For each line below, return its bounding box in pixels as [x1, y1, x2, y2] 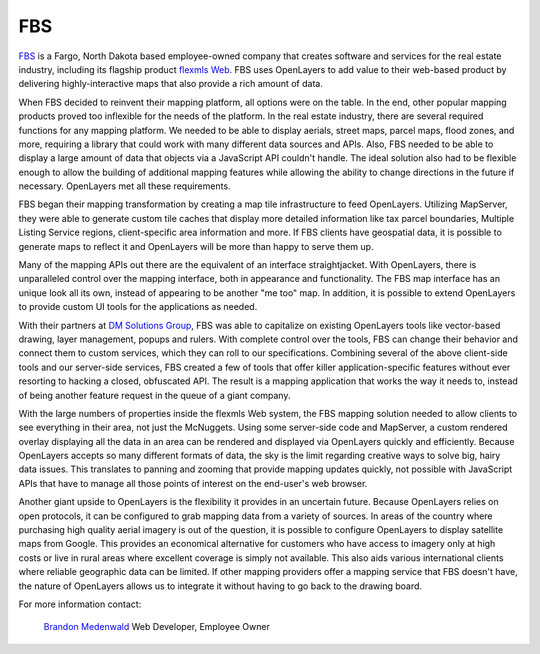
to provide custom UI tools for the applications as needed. [18, 301, 258, 313]
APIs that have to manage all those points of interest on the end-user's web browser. [18, 477, 368, 489]
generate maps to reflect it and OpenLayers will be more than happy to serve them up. [18, 240, 374, 252]
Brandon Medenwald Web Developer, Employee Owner [43, 621, 270, 633]
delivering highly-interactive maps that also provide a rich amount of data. [18, 78, 324, 90]
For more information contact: [18, 598, 142, 610]
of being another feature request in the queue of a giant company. [18, 389, 291, 401]
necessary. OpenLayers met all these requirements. [18, 180, 231, 192]
